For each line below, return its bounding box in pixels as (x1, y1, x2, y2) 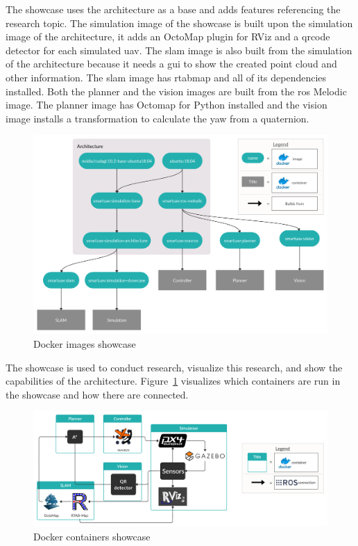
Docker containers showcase (33, 529, 151, 543)
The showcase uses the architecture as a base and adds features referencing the (6, 2, 341, 16)
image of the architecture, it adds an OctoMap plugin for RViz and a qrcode (6, 29, 330, 44)
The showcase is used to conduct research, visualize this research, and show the (6, 360, 343, 374)
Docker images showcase (33, 337, 136, 351)
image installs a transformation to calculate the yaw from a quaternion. (6, 111, 309, 125)
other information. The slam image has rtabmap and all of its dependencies (6, 70, 327, 84)
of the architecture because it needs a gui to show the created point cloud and (6, 56, 337, 71)
